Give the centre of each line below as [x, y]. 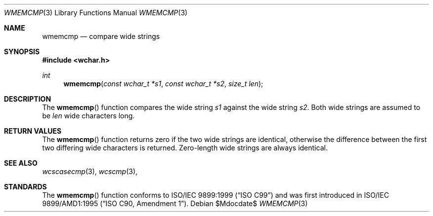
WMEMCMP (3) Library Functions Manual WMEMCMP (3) [96, 13]
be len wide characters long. [88, 116]
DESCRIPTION [28, 99]
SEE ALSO [21, 163]
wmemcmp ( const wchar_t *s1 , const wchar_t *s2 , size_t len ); [163, 84]
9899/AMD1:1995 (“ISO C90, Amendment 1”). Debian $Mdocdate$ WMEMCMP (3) [175, 203]
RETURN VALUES [33, 131]
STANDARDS [25, 187]
